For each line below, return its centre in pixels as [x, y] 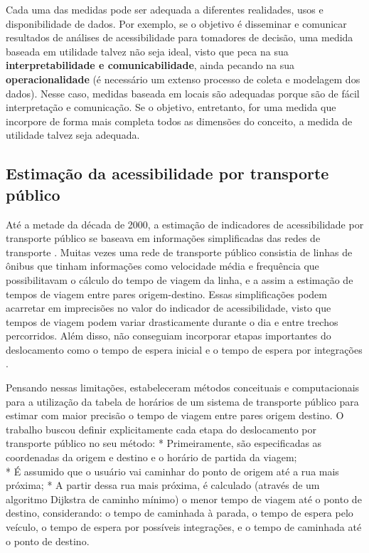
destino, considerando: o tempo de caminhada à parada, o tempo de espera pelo [180, 513]
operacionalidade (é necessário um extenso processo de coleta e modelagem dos [183, 79]
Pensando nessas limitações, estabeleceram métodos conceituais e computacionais [183, 388]
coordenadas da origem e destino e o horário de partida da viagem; [151, 457]
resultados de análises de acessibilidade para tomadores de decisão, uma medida [180, 37]
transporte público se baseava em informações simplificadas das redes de [163, 238]
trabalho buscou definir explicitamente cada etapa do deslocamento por [161, 429]
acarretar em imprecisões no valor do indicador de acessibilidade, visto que [169, 308]
